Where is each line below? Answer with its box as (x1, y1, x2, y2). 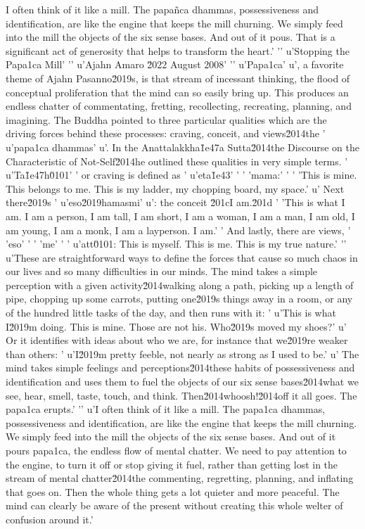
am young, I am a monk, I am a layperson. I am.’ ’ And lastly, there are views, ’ (6, 222, 351, 237)
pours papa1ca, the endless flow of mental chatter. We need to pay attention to (6, 443, 347, 457)
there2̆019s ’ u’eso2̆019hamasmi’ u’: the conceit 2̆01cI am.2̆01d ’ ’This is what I (6, 195, 345, 210)
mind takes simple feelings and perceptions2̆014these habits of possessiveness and (6, 360, 355, 375)
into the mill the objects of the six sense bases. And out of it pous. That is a (6, 30, 335, 44)
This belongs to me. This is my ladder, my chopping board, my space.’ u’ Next (6, 181, 345, 196)
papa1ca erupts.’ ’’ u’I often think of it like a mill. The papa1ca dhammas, (6, 402, 326, 416)
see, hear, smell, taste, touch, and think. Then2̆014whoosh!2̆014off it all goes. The (6, 388, 357, 402)
